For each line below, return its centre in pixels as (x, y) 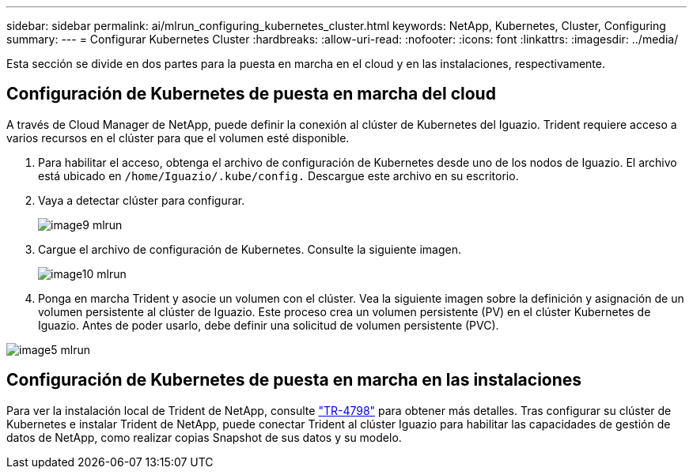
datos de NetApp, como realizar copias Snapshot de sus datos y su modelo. (204, 437)
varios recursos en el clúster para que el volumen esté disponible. (178, 138)
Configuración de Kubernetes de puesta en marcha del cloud (251, 94)
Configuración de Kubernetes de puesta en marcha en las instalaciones (294, 380)
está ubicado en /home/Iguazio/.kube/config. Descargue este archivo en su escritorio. (278, 175)
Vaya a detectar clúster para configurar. (142, 200)
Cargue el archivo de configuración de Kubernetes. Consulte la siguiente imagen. (250, 249)
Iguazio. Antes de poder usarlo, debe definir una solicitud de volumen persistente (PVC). (269, 325)
